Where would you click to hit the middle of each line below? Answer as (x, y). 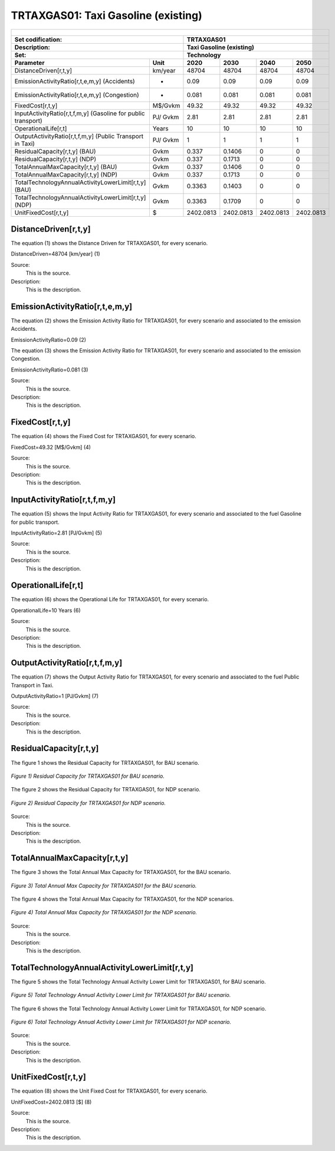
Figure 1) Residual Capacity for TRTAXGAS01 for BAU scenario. (88, 776)
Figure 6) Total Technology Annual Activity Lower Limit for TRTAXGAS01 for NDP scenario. (121, 1022)
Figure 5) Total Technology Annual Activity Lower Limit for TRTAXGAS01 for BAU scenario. (121, 995)
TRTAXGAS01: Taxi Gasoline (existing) (107, 15)
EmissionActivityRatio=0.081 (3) (50, 370)
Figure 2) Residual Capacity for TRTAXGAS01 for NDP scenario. (88, 803)
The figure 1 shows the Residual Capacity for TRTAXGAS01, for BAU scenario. (105, 762)
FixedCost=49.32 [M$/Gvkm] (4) (51, 447)
